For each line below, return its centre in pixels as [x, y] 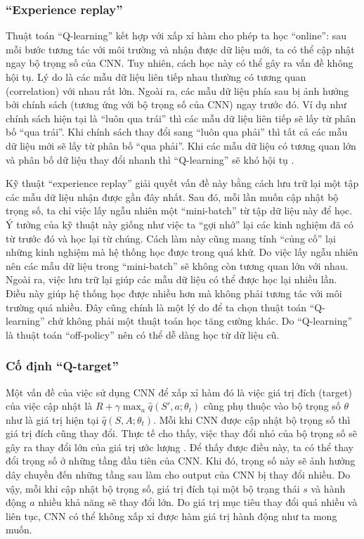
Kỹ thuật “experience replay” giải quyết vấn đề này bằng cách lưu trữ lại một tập [182, 183]
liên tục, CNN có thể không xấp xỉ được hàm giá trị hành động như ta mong [171, 515]
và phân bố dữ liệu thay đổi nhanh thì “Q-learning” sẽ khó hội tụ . [150, 159]
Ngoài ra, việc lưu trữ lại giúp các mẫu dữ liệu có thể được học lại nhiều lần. [171, 279]
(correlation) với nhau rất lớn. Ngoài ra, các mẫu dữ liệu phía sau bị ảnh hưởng [177, 90]
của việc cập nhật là [49, 406]
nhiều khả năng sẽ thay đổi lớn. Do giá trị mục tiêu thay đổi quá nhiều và [198, 502]
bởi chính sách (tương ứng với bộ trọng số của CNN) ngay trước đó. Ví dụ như [176, 104]
